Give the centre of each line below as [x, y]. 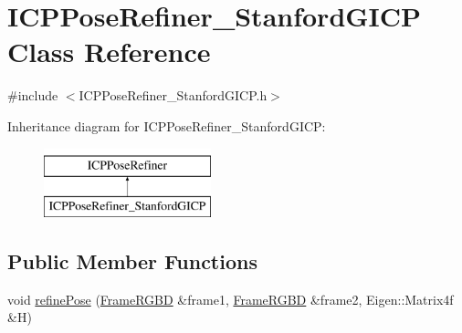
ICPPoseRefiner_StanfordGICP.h [173, 95]
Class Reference [109, 52]
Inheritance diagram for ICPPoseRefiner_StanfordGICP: [167, 125]
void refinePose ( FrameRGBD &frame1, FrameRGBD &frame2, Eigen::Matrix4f [231, 299]
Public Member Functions [132, 261]
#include [33, 95]
